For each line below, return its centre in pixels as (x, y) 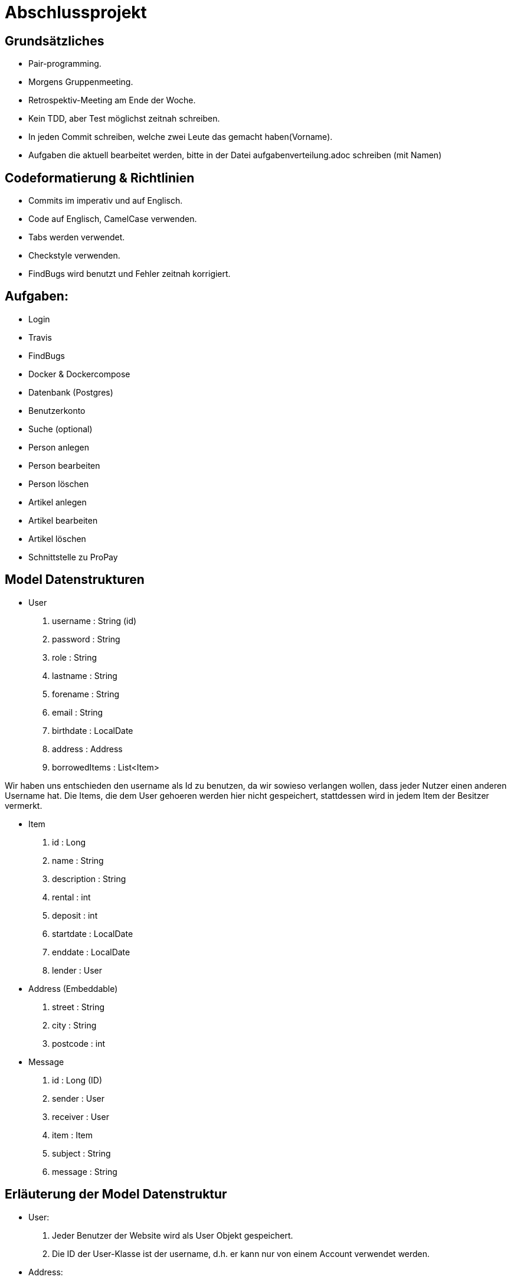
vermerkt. (24, 805)
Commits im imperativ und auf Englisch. (106, 201)
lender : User (77, 970)
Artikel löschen (57, 538)
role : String (75, 657)
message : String (85, 1171)
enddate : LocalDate (91, 952)
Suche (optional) (60, 429)
